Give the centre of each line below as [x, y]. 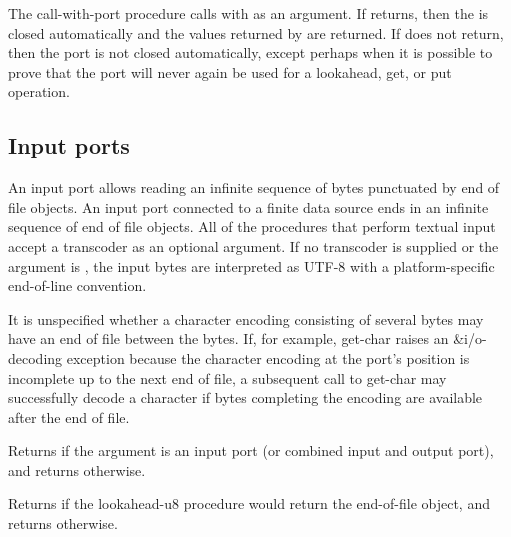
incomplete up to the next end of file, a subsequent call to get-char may [227, 377]
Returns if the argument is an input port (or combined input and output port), [251, 450]
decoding [35, 357]
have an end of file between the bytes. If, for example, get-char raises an [228, 338]
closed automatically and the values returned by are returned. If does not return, [256, 32]
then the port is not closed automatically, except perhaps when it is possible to [250, 52]
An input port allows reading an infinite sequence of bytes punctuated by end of [254, 187]
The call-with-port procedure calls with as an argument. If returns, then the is [248, 13]
